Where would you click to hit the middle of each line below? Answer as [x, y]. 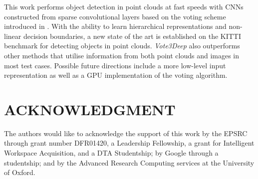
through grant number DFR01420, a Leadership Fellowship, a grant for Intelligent [129, 143]
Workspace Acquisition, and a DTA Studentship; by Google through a [111, 153]
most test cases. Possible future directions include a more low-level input [115, 65]
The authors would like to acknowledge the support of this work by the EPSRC [126, 133]
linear [13, 36]
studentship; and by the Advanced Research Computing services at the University [129, 162]
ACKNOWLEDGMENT [90, 109]
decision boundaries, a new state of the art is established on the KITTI [132, 36]
